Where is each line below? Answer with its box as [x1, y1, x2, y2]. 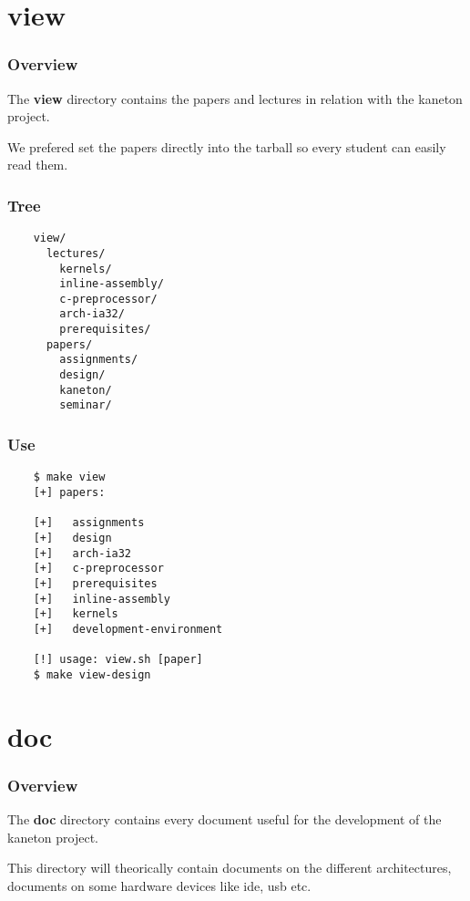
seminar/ [59, 399, 112, 412]
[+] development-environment [33, 622, 223, 636]
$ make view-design [33, 668, 151, 681]
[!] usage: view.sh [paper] [33, 653, 203, 667]
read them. [7, 155, 68, 174]
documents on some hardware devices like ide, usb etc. [7, 875, 312, 895]
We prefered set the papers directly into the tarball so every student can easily [7, 137, 446, 156]
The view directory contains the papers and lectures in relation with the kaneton [7, 88, 463, 108]
